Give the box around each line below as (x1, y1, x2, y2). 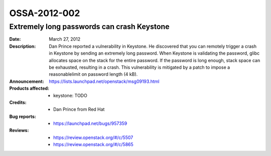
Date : (9, 36, 21, 42)
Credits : (9, 99, 27, 105)
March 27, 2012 (49, 36, 81, 42)
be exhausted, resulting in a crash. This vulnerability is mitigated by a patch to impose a (49, 64, 230, 70)
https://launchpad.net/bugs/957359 (53, 120, 127, 126)
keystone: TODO (53, 92, 87, 98)
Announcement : (9, 78, 45, 84)
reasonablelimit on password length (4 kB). (49, 71, 138, 77)
